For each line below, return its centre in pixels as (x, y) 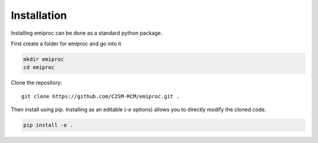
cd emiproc (39, 67)
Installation (39, 15)
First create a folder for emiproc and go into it (66, 44)
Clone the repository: (37, 83)
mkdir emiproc (44, 59)
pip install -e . (48, 125)
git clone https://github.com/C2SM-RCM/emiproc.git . (100, 96)
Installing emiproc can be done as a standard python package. (87, 33)
